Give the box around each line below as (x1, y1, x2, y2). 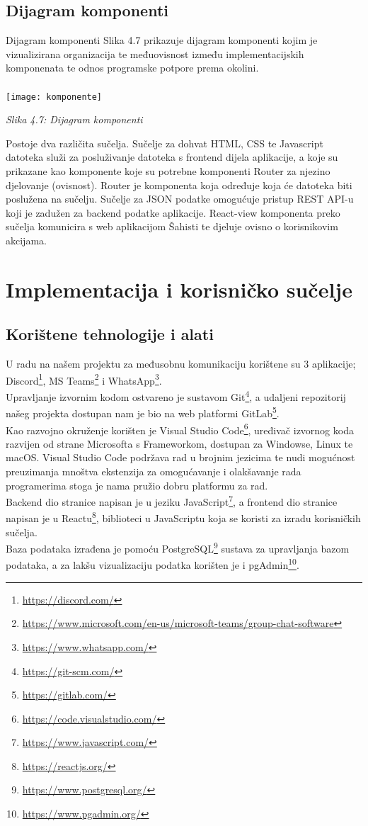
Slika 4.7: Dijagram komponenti (6, 112, 143, 127)
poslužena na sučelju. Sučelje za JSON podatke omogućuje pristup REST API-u (6, 191, 354, 206)
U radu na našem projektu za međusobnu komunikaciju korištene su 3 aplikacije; (6, 356, 356, 371)
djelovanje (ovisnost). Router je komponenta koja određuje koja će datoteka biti (6, 177, 352, 192)
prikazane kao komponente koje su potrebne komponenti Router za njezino (6, 164, 330, 179)
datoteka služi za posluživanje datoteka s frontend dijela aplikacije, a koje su (6, 149, 338, 164)
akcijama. (6, 232, 47, 247)
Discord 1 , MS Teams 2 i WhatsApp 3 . (6, 370, 162, 387)
